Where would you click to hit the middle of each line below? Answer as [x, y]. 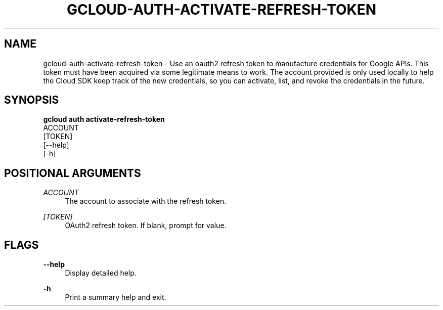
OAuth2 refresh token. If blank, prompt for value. [146, 226]
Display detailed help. [101, 273]
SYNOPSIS [32, 100]
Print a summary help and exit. [116, 297]
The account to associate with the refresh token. [146, 201]
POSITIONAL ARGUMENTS [73, 173]
